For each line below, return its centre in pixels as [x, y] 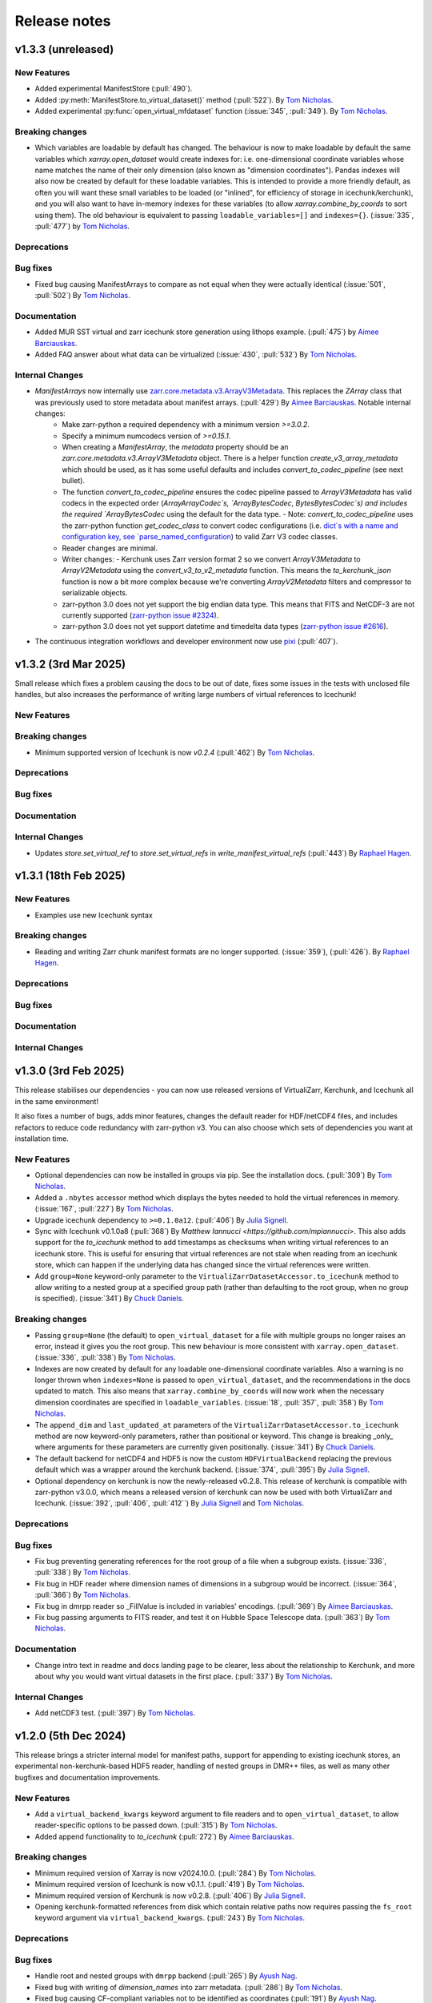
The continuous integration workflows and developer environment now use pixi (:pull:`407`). [186, 641]
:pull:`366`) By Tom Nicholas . [83, 1595]
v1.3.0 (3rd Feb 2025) [70, 1071]
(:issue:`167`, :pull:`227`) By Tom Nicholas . [104, 1209]
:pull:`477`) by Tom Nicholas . [82, 226]
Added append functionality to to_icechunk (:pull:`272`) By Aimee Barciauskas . [164, 1836]
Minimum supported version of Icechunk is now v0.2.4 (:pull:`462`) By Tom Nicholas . [175, 752]
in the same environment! [57, 1101]
